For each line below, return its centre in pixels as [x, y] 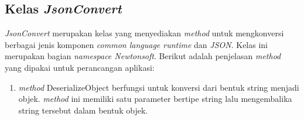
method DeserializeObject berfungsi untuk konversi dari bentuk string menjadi [159, 87]
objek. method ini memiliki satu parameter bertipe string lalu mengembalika [155, 99]
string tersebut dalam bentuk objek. [83, 110]
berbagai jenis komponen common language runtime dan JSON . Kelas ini [136, 44]
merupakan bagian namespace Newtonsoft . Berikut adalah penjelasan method [143, 56]
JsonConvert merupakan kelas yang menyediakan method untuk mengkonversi [144, 33]
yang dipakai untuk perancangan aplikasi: [80, 67]
